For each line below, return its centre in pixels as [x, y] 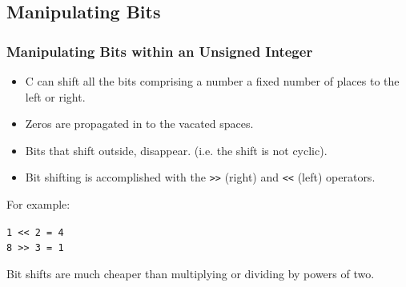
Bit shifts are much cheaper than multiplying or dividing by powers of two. [191, 273]
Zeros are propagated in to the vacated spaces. [139, 124]
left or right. [55, 96]
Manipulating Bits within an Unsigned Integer [160, 51]
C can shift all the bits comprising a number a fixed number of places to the [212, 81]
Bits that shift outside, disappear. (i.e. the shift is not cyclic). [176, 150]
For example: [38, 204]
